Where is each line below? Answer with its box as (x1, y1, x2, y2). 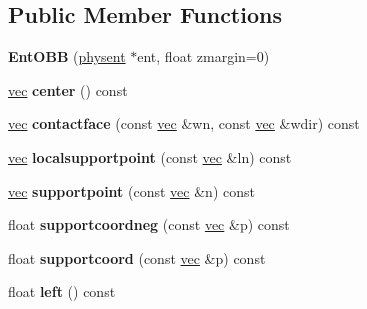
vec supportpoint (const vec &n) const (8, 180, 255, 201)
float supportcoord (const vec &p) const (8, 247, 266, 268)
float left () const (8, 281, 116, 302)
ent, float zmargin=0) (137, 46, 270, 67)
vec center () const (8, 79, 128, 100)
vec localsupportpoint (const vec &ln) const (8, 146, 292, 167)
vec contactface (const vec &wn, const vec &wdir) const (8, 113, 360, 134)
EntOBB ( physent (8, 46, 126, 67)
